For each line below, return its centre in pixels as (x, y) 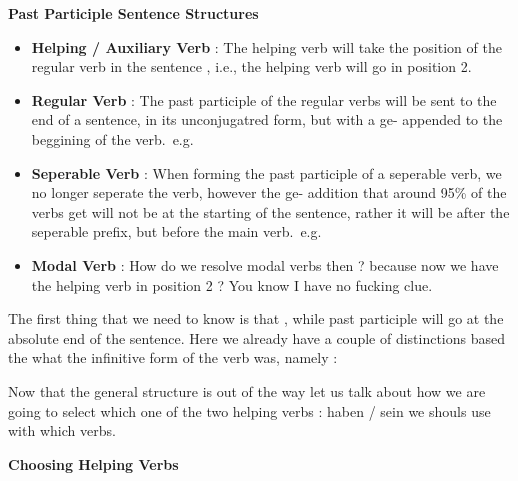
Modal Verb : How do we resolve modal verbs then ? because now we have (265, 264)
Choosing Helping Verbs (93, 463)
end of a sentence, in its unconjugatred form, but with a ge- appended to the (267, 119)
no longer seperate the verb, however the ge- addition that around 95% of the (269, 192)
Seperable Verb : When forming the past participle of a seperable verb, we (266, 172)
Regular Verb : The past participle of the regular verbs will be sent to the (264, 99)
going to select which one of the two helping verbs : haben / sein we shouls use (249, 410)
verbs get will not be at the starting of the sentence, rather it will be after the (270, 211)
